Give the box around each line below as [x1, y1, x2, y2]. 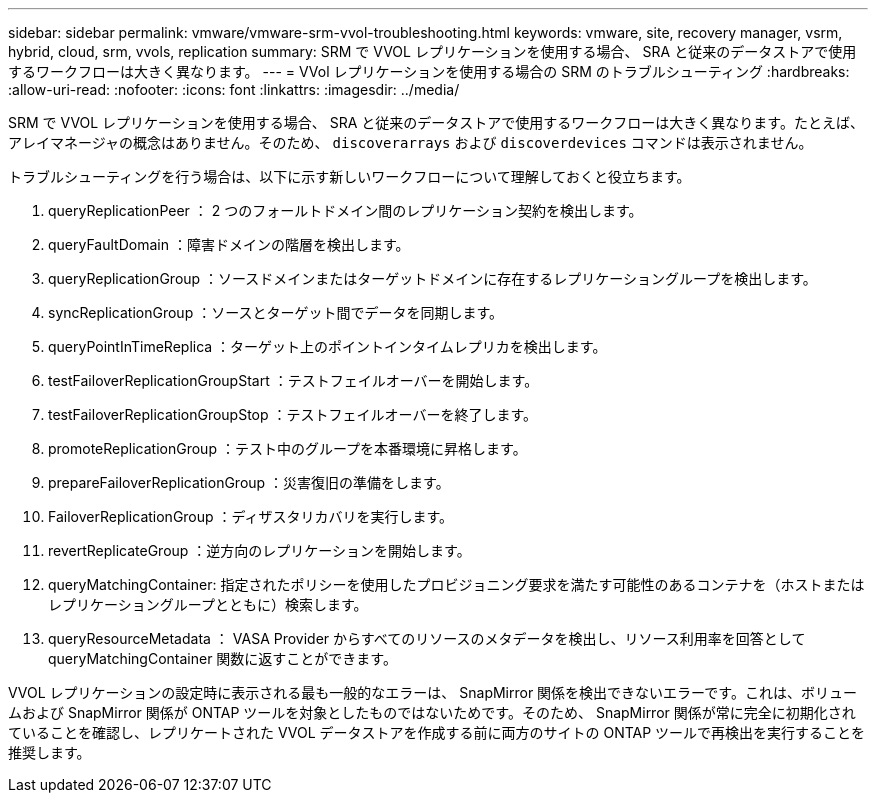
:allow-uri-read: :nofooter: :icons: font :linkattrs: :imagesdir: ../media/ [8, 81, 460, 98]
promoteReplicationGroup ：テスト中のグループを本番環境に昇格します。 [48, 440, 527, 457]
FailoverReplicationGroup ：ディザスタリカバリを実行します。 [48, 508, 454, 525]
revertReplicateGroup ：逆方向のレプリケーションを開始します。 [48, 542, 471, 559]
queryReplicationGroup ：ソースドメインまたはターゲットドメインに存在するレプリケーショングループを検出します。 [48, 270, 817, 287]
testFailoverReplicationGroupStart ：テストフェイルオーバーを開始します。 [48, 372, 539, 389]
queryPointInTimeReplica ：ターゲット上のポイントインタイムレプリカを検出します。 [48, 338, 607, 355]
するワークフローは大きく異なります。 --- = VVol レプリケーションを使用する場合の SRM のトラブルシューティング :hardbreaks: [8, 63, 850, 80]
